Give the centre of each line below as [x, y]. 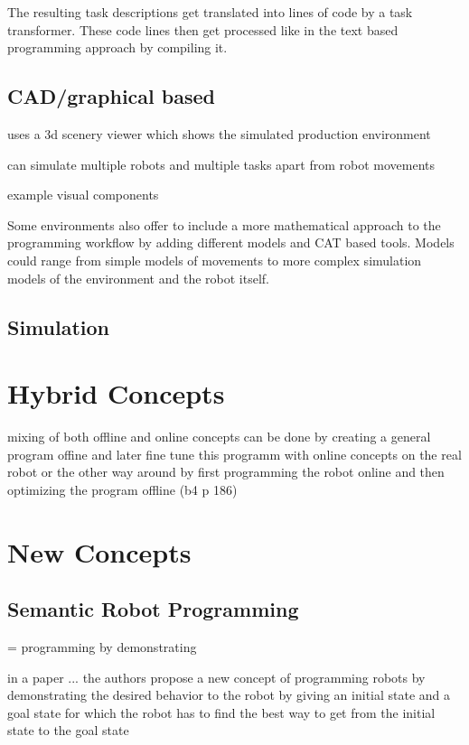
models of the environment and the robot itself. [138, 278]
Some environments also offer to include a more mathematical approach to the [224, 224]
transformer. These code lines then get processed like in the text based [203, 29]
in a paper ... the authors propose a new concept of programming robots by [216, 677]
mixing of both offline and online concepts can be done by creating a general [219, 437]
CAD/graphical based [111, 96]
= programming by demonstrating [102, 647]
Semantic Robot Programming [153, 609]
